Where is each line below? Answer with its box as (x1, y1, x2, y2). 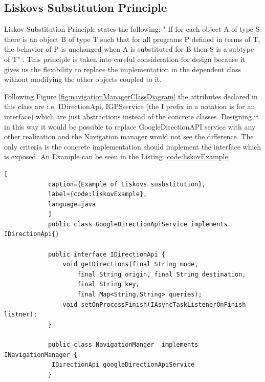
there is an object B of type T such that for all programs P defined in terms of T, (4, 33, 260, 44)
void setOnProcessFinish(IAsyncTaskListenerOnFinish (62, 301, 246, 308)
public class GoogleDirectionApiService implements (48, 220, 228, 228)
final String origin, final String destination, (77, 270, 246, 278)
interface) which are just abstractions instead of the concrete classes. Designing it (4, 111, 259, 121)
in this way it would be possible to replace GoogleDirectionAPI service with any (4, 121, 256, 132)
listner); (4, 311, 37, 319)
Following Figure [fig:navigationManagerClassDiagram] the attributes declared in (4, 91, 258, 101)
